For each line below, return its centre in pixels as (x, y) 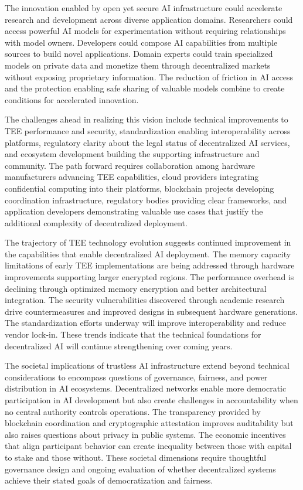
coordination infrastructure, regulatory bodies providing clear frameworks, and (146, 200)
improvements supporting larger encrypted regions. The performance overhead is (149, 277)
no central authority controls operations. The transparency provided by (133, 411)
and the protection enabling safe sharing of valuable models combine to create (145, 88)
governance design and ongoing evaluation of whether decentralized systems (140, 469)
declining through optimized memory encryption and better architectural (136, 288)
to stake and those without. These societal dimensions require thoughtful (136, 457)
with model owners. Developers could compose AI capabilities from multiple (141, 42)
